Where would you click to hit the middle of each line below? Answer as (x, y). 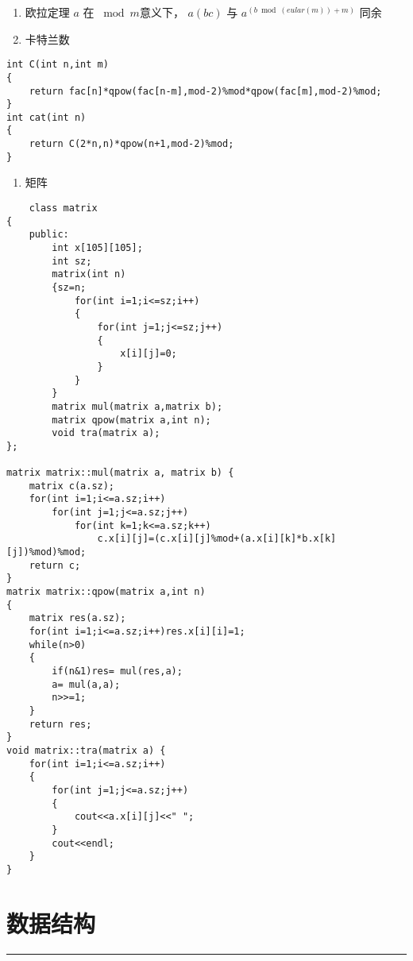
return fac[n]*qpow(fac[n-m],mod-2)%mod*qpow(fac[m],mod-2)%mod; (205, 91)
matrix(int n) (89, 274)
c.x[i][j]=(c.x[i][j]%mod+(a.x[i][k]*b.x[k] (217, 539)
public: (49, 235)
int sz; (72, 261)
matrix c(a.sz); (72, 486)
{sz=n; (69, 287)
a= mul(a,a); (86, 684)
